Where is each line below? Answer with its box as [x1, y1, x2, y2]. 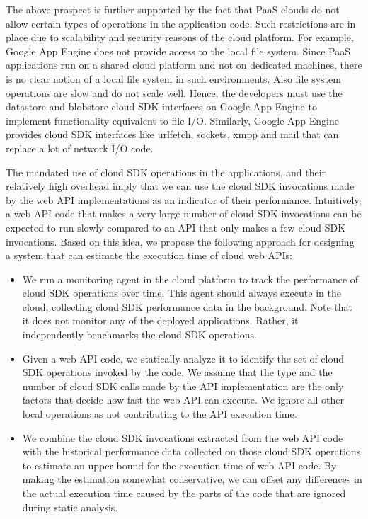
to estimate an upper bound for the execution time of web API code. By [22, 457, 337, 472]
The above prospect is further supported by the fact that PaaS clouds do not [6, 2, 340, 16]
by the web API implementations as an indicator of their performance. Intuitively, [6, 192, 362, 207]
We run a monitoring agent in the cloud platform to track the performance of [22, 271, 359, 286]
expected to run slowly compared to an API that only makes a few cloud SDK [6, 219, 346, 234]
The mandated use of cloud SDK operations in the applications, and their [6, 164, 326, 179]
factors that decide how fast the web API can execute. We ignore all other [22, 392, 345, 407]
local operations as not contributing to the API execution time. [22, 406, 297, 421]
